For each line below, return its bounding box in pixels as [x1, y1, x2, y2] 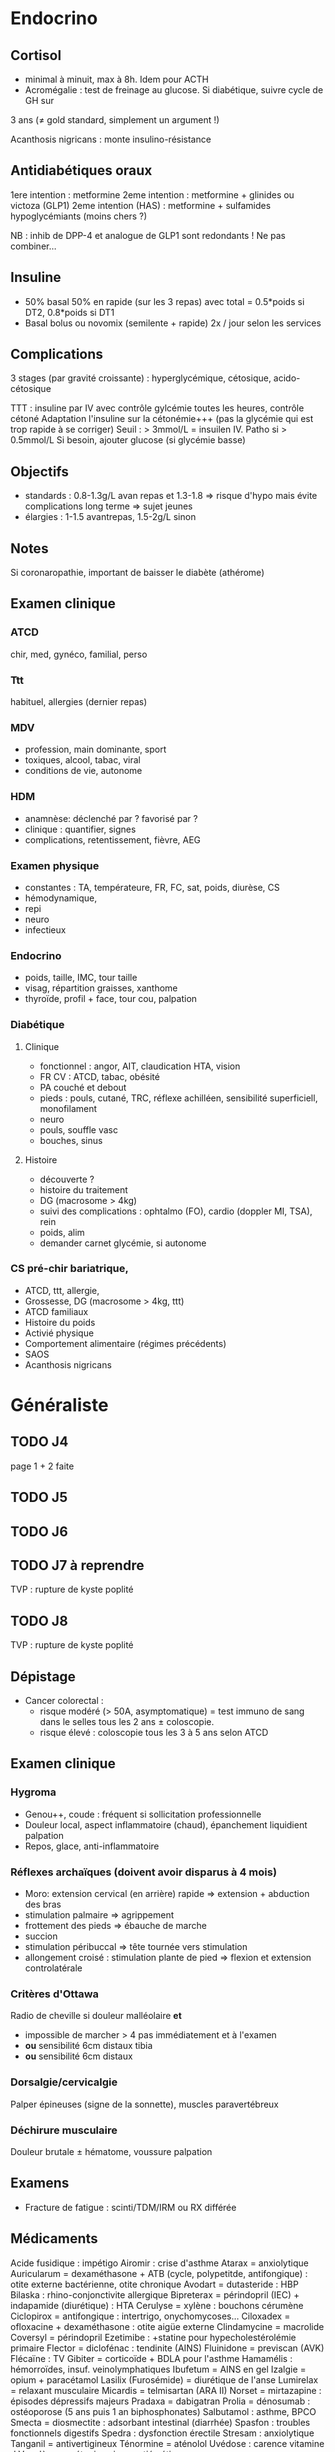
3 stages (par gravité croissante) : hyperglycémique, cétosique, [10, 372, 272, 384]
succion [24, 1930, 58, 1942]
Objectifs [10, 463, 70, 480]
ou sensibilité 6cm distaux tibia [24, 2040, 153, 2052]
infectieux [24, 923, 67, 936]
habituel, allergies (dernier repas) [10, 696, 148, 708]
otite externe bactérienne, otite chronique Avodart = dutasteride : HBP [10, 2278, 299, 2290]
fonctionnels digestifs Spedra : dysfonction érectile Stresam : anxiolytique [10, 2427, 315, 2439]
